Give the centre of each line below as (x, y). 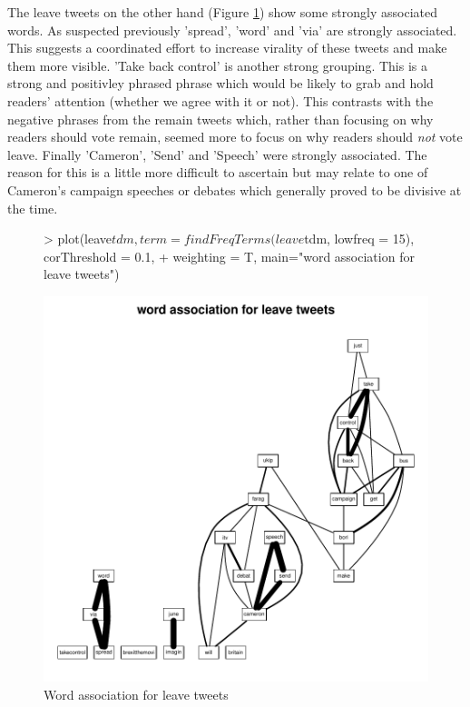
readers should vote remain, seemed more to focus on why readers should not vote (235, 137)
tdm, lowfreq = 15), (359, 239)
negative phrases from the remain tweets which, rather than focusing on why (220, 119)
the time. (33, 208)
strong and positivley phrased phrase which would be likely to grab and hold (220, 83)
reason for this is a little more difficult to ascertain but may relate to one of (218, 172)
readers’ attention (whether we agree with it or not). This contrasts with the (220, 100)
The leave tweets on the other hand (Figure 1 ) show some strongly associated (222, 12)
